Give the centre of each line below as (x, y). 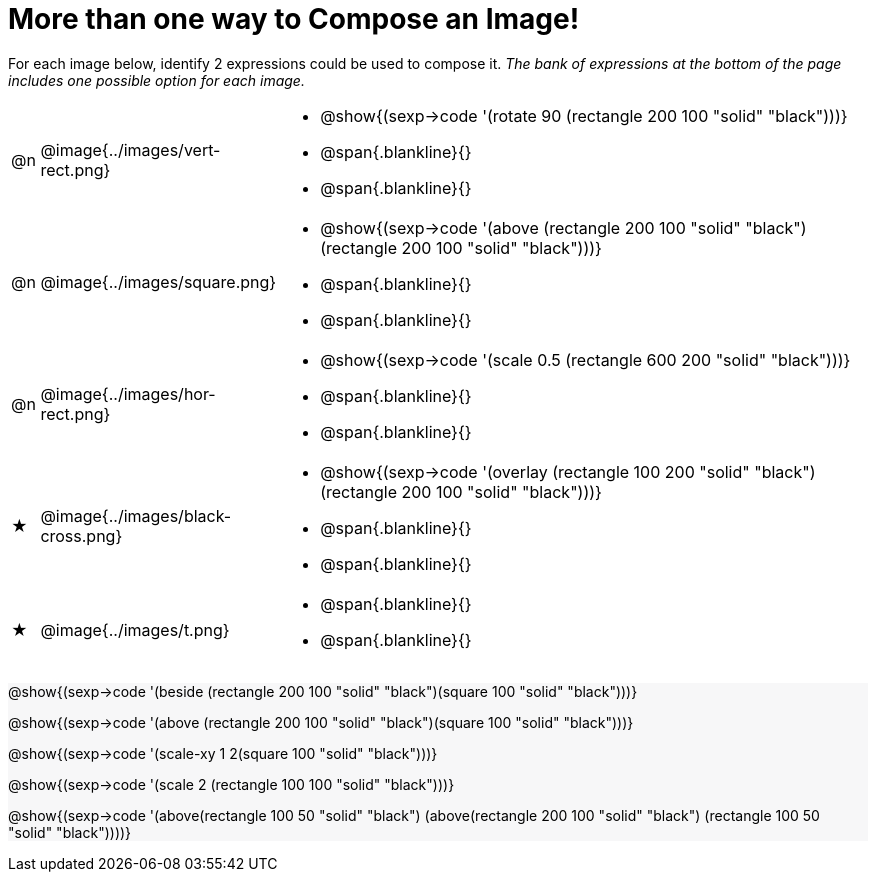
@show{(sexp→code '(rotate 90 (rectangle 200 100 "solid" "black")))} (584, 115)
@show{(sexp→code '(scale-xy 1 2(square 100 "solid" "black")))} (223, 753)
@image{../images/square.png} (158, 281)
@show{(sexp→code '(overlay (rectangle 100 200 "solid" (535, 471)
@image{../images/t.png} (135, 629)
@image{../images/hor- (128, 393)
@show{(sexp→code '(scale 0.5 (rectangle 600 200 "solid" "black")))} (585, 359)
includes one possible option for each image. (156, 80)
